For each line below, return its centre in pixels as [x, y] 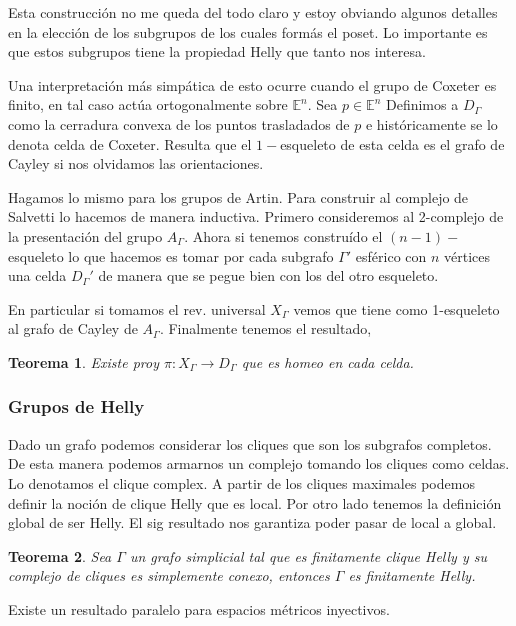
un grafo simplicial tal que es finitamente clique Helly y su [308, 555]
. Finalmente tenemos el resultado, [265, 328]
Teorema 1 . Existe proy [83, 361]
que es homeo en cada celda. [327, 361]
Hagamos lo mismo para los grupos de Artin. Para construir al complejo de [238, 196]
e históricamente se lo [431, 123]
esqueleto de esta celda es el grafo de [392, 143]
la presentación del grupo [85, 235]
